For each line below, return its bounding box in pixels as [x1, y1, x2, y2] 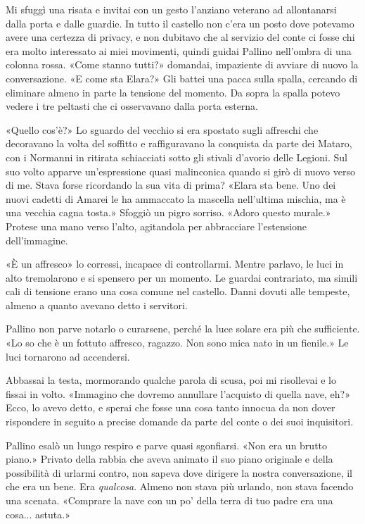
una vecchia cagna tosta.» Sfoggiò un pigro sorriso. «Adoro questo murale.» [6, 205, 331, 220]
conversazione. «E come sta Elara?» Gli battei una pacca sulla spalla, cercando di [6, 70, 358, 85]
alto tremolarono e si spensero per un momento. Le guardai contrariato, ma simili [6, 270, 358, 285]
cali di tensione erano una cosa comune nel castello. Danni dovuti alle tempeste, [6, 284, 350, 299]
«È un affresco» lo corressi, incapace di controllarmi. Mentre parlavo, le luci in [6, 256, 344, 271]
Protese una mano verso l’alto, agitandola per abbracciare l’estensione [6, 218, 307, 233]
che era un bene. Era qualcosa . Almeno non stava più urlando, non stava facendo [6, 479, 354, 494]
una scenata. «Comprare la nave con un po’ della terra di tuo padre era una [6, 493, 333, 507]
